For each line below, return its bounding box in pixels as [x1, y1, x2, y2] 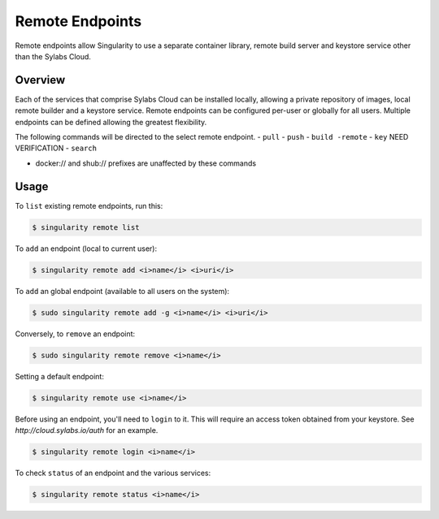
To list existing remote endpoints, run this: [15, 201, 163, 210]
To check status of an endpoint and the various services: [15, 468, 211, 478]
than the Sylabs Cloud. [15, 51, 91, 61]
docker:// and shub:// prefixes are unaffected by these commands [35, 158, 256, 168]
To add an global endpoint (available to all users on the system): [15, 286, 230, 296]
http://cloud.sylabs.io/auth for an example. [15, 425, 159, 435]
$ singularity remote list [32, 223, 140, 231]
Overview [15, 73, 66, 87]
